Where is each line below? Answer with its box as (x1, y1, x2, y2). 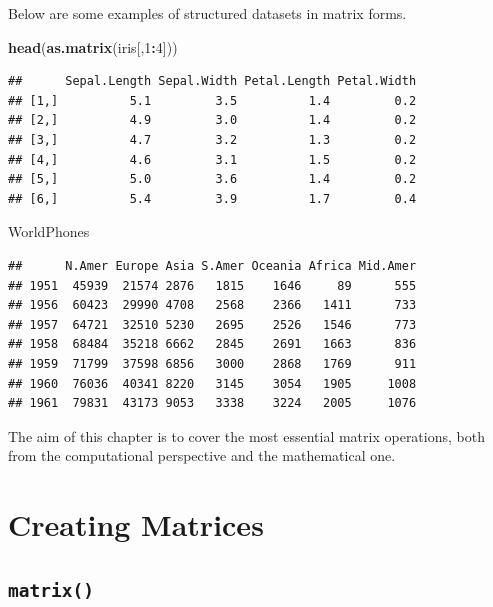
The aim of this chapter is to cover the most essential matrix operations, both (8, 425, 485, 446)
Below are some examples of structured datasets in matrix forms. (8, 3, 407, 23)
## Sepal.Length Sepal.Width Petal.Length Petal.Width (8, 74, 417, 89)
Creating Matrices (8, 504, 264, 545)
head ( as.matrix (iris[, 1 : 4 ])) (8, 36, 178, 57)
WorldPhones (8, 221, 90, 242)
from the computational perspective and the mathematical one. (8, 445, 396, 466)
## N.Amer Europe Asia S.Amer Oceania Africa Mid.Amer (8, 258, 417, 273)
